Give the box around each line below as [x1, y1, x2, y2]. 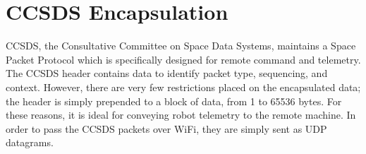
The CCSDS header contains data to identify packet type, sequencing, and [6, 66, 328, 81]
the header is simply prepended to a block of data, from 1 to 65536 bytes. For [6, 93, 342, 108]
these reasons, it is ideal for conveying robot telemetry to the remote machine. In [6, 107, 356, 122]
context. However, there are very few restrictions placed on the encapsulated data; [6, 79, 361, 94]
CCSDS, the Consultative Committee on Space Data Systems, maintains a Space [6, 38, 356, 53]
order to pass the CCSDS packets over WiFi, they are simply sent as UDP [6, 121, 327, 136]
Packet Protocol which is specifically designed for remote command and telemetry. [6, 52, 361, 66]
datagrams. [6, 135, 54, 150]
